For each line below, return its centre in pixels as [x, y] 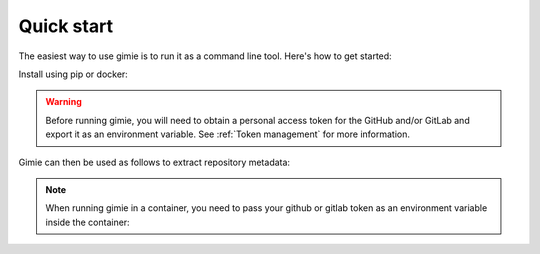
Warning [63, 102]
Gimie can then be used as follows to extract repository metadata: [154, 162]
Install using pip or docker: [73, 74]
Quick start [66, 26]
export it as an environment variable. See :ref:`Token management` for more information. [227, 134]
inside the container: [87, 222]
